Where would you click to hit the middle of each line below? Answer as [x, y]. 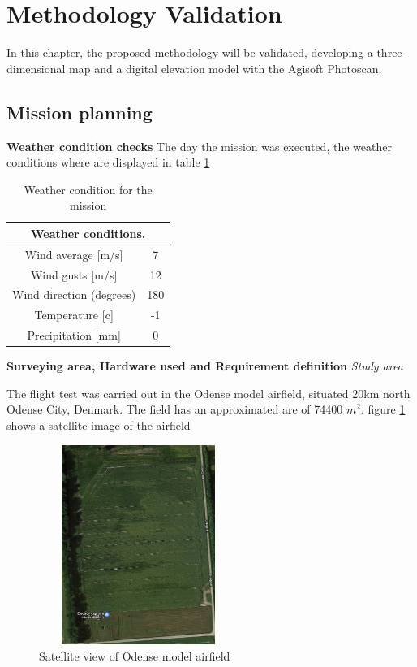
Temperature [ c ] [74, 315]
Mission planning [80, 112]
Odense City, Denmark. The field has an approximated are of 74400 [175, 409]
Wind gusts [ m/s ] [74, 274]
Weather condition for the [88, 189]
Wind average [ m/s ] [74, 254]
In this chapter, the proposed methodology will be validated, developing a [190, 52]
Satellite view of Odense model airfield [135, 655]
